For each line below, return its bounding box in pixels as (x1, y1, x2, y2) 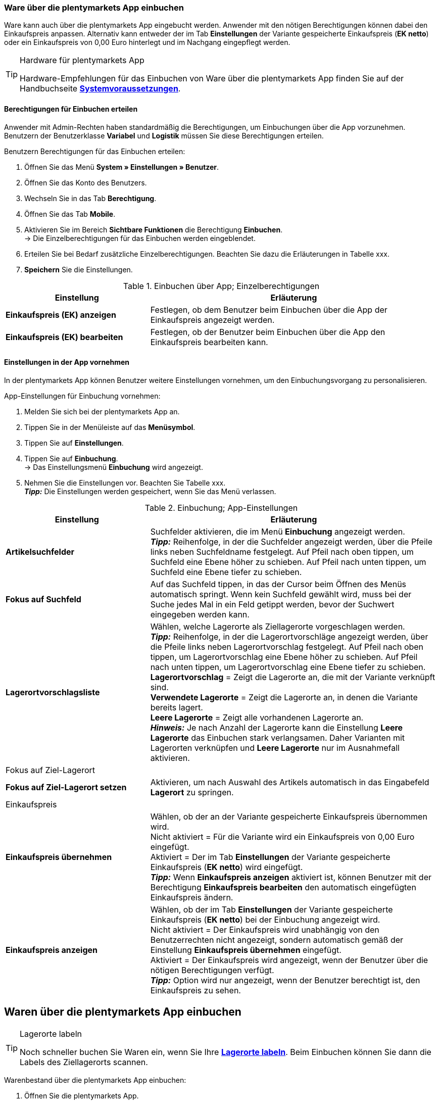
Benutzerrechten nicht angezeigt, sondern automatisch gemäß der (150, 934, 404, 945)
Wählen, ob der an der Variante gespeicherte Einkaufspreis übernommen (150, 811, 427, 822)
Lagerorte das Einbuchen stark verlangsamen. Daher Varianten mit (150, 732, 405, 743)
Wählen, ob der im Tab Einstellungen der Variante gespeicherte (150, 904, 393, 915)
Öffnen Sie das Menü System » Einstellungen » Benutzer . (24, 162, 219, 171)
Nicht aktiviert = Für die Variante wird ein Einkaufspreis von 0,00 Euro (150, 831, 415, 842)
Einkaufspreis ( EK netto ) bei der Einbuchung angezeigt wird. (150, 914, 380, 925)
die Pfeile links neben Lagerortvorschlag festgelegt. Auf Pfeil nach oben (150, 641, 424, 652)
